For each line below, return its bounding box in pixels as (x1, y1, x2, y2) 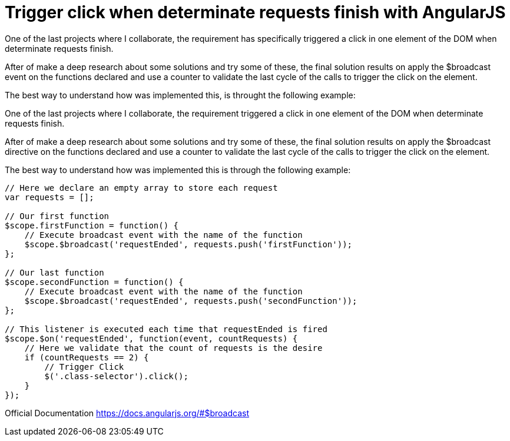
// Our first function (5, 211, 110, 221)
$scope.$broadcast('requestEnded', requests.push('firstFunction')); (24, 239, 353, 249)
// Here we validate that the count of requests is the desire (24, 343, 323, 353)
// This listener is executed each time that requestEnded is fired (5, 324, 327, 334)
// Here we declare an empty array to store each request (5, 183, 278, 193)
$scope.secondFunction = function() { (5, 277, 184, 287)
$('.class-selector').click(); (44, 371, 188, 381)
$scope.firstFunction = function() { (5, 220, 179, 230)
